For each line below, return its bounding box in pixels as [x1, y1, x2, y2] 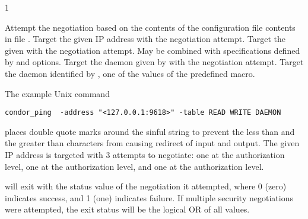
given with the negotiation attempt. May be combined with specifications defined [5, 44, 300, 56]
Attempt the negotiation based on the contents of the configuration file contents [5, 21, 296, 33]
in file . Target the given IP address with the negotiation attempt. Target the [5, 33, 285, 45]
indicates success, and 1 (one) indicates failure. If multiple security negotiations [5, 191, 293, 204]
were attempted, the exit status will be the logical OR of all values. [5, 203, 250, 215]
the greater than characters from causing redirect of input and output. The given [5, 137, 300, 149]
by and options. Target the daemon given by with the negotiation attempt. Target [5, 56, 304, 68]
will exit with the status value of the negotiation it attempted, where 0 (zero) [5, 180, 287, 192]
